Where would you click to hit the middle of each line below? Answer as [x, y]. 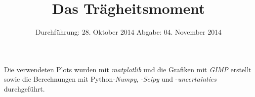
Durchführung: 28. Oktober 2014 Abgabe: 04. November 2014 [128, 32]
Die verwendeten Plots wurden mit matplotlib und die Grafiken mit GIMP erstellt [128, 69]
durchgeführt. [24, 88]
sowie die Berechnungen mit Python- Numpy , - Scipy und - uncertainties [110, 79]
